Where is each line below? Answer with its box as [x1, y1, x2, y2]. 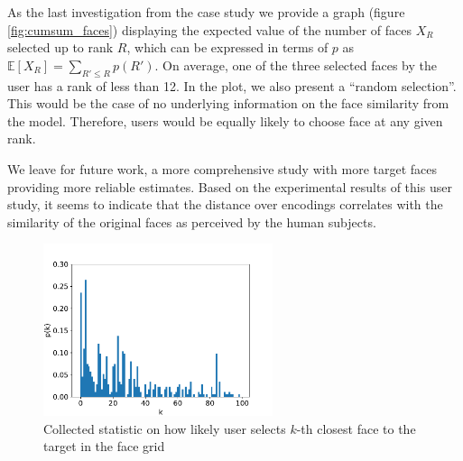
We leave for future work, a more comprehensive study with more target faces [7, 159, 438, 178]
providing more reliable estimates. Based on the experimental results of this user [7, 177, 452, 196]
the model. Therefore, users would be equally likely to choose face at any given [7, 111, 443, 130]
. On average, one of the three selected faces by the [154, 55, 437, 74]
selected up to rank [7, 38, 114, 57]
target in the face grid [43, 437, 165, 456]
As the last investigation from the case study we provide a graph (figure [7, 3, 405, 21]
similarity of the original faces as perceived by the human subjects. [7, 212, 376, 231]
